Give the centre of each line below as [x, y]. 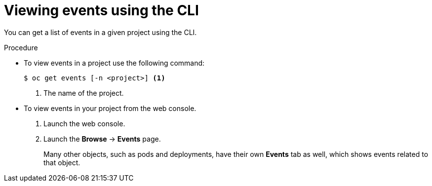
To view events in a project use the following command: [114, 63]
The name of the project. [84, 93]
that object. [62, 162]
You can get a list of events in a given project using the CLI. [100, 32]
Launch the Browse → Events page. [102, 139]
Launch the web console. [84, 123]
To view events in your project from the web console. [110, 108]
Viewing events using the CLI [101, 10]
